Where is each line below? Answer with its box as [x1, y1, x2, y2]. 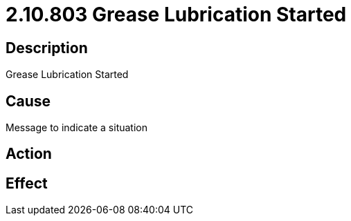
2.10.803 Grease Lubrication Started [6, 3, 347, 26]
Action [6, 145, 52, 163]
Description [6, 39, 88, 57]
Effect [6, 174, 48, 192]
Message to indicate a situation [6, 122, 148, 134]
